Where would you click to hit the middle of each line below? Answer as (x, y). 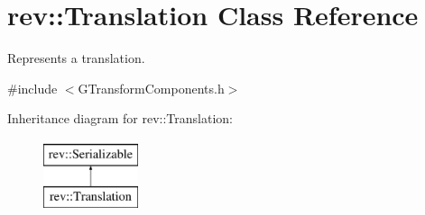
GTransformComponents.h (151, 88)
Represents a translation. (76, 58)
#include (32, 88)
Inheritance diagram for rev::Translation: (120, 118)
